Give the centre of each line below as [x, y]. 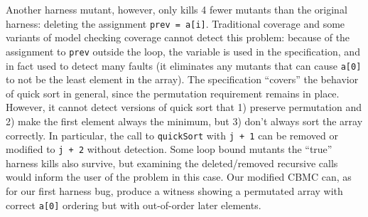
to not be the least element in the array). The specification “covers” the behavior [182, 79]
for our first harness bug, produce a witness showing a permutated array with [174, 191]
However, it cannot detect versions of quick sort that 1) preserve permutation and [184, 107]
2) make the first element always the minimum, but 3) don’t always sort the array [184, 121]
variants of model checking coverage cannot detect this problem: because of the [178, 37]
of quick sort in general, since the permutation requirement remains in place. [173, 93]
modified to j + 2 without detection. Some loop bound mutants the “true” [169, 149]
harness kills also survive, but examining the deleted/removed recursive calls [172, 163]
